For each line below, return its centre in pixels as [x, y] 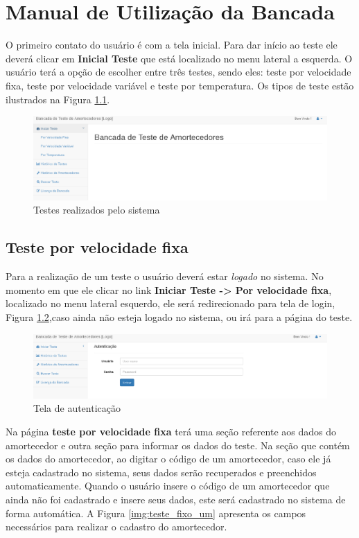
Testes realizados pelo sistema [97, 210]
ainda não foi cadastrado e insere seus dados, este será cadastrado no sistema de [176, 499]
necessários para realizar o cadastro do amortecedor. [116, 527]
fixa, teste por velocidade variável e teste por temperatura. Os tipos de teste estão [180, 85]
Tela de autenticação [77, 408]
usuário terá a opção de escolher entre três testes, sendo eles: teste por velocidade [178, 72]
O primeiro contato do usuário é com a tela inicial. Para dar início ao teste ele [172, 45]
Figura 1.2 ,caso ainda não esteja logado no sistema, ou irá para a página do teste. [179, 317]
